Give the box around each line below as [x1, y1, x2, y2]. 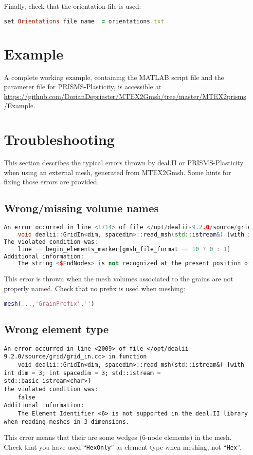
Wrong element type [4, 321, 109, 336]
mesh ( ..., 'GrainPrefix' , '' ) [4, 300, 95, 307]
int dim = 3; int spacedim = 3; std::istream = [4, 369, 161, 376]
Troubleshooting [4, 129, 115, 149]
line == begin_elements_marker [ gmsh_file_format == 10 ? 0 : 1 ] [18, 245, 231, 253]
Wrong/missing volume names [4, 200, 159, 216]
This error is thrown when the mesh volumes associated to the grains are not [4, 274, 234, 284]
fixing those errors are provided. [4, 177, 99, 187]
